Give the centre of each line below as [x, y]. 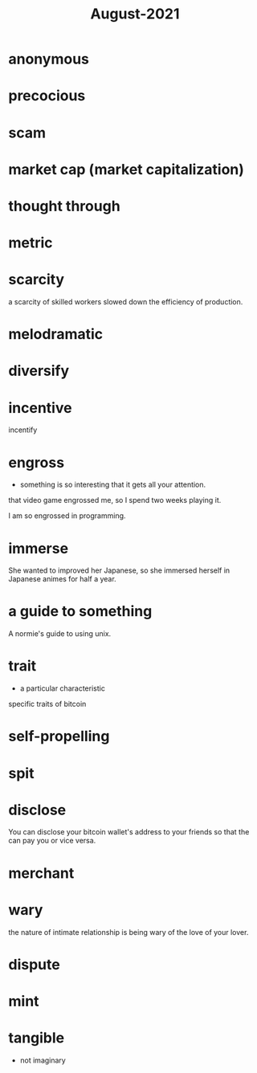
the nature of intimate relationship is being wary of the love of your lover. [128, 932]
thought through [64, 206]
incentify [23, 430]
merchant [41, 873]
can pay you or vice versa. [52, 841]
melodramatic [56, 335]
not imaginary [43, 1060]
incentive [40, 408]
